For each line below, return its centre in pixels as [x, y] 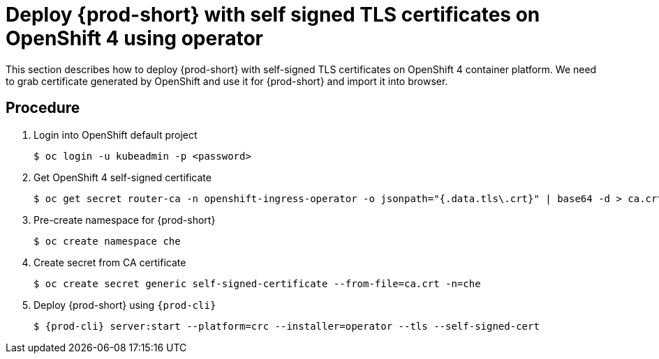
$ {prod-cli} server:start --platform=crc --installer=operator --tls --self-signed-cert [287, 326]
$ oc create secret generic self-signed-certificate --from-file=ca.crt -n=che [257, 283]
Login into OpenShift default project [116, 135]
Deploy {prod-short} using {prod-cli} [125, 305]
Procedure [43, 108]
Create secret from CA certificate [110, 262]
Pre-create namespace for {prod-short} [125, 220]
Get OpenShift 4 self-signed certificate [123, 177]
